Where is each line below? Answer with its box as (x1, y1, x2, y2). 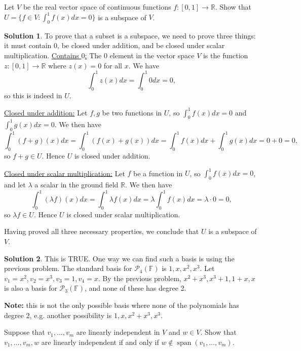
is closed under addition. (74, 150, 150, 161)
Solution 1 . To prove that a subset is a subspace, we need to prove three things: (4, 30, 256, 41)
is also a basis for (4, 283, 57, 293)
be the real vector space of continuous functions (23, 2, 171, 12)
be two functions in (102, 107, 162, 118)
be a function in (133, 168, 183, 178)
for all (103, 60, 123, 70)
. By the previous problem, (98, 272, 181, 283)
